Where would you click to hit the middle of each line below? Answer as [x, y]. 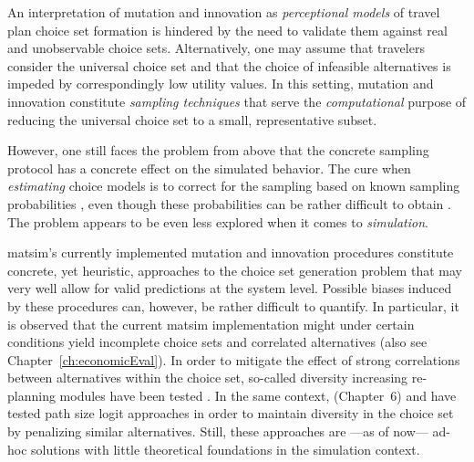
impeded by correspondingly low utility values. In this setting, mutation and [221, 84]
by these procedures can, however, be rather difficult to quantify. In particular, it [233, 305]
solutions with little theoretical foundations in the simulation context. [226, 449]
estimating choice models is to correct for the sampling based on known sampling [234, 186]
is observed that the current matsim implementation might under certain [211, 324]
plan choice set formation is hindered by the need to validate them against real [227, 30]
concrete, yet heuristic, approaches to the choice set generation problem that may [235, 270]
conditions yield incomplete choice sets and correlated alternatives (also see [217, 342]
